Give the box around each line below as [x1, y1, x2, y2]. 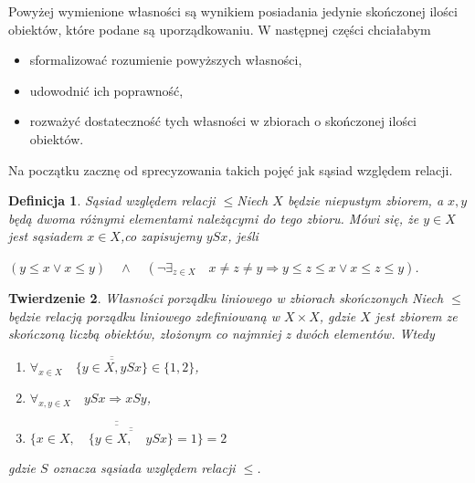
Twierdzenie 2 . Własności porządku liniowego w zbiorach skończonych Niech [8, 288, 444, 307]
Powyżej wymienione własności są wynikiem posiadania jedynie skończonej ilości [8, 2, 458, 20]
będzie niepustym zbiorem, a [287, 191, 444, 210]
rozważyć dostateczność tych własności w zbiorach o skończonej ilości [29, 111, 417, 131]
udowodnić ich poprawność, [29, 80, 184, 100]
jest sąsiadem [8, 226, 83, 246]
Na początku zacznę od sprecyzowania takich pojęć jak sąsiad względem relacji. [8, 160, 453, 179]
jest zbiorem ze [375, 306, 458, 325]
